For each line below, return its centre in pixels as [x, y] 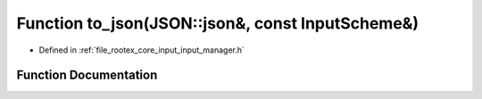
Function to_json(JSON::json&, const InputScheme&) [218, 23]
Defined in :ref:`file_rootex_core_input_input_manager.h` [142, 50]
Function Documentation [87, 75]
